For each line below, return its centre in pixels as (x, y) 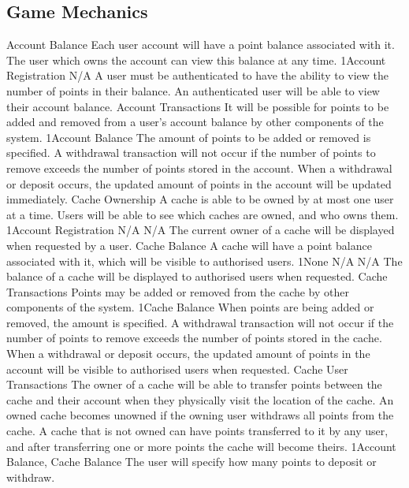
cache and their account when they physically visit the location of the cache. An (200, 399)
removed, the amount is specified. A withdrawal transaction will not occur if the (200, 322)
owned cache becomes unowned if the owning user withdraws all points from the (200, 415)
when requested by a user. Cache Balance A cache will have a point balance (189, 245)
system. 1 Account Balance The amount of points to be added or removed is (189, 137)
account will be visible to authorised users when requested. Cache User (177, 369)
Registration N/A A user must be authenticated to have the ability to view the (198, 75)
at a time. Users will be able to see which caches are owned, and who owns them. (203, 214)
